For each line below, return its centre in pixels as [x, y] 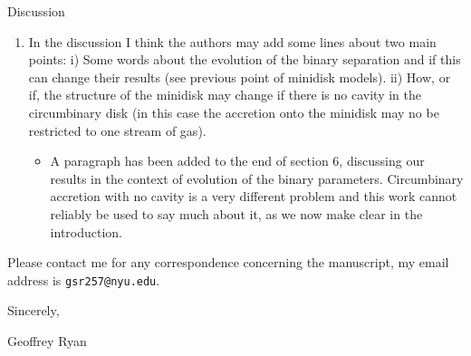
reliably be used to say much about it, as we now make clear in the [236, 213]
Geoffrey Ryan [47, 340]
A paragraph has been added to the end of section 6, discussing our [237, 161]
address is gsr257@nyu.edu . [84, 279]
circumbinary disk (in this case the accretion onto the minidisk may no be [234, 112]
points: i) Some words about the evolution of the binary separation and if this [245, 59]
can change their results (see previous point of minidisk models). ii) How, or [240, 77]
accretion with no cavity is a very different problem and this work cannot [254, 196]
